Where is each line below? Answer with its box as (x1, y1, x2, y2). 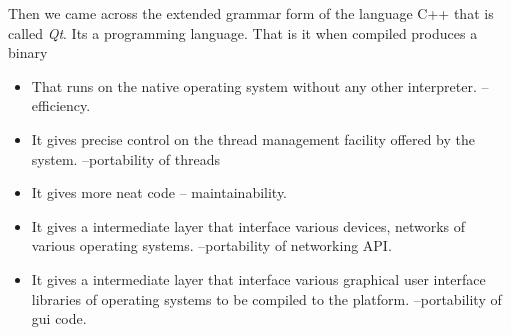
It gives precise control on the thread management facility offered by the (31, 128, 476, 149)
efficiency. (31, 95, 91, 116)
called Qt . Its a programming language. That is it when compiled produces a (8, 22, 478, 43)
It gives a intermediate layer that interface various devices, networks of (31, 215, 466, 236)
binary (8, 42, 48, 63)
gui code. (31, 308, 87, 329)
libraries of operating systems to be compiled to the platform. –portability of (31, 288, 502, 309)
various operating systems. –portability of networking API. (31, 235, 392, 256)
